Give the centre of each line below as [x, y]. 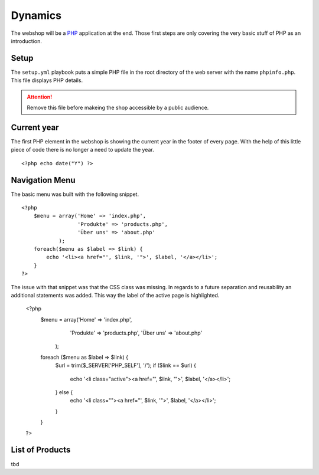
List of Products [41, 450]
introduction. [27, 41]
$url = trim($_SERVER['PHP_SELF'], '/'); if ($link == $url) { [126, 365]
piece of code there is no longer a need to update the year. [82, 150]
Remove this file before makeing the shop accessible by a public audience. [118, 108]
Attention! [40, 97]
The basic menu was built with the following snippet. [75, 194]
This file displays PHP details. [47, 80]
